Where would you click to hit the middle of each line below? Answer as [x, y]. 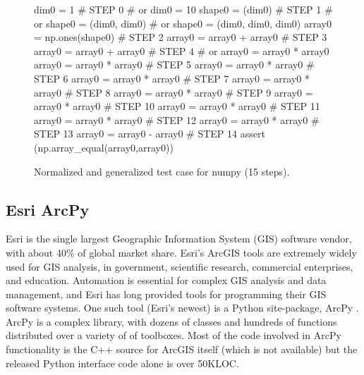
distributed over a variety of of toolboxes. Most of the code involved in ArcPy [174, 335]
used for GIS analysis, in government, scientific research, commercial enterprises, [180, 266]
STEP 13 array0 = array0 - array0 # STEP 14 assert [150, 134]
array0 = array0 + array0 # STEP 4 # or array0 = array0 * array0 [182, 50]
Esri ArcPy [48, 209]
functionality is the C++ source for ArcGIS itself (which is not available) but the [182, 349]
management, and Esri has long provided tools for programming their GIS [166, 294]
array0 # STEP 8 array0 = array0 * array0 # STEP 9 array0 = [174, 92]
